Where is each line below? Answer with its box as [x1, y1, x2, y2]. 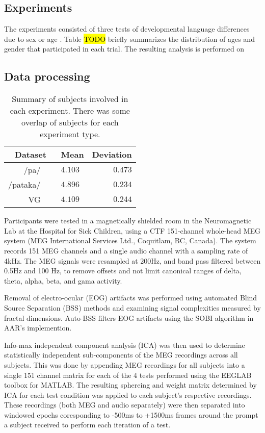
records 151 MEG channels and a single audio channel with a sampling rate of [4, 245, 248, 256]
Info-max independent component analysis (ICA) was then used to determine [4, 339, 245, 350]
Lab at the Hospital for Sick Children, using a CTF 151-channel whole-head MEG [4, 225, 260, 236]
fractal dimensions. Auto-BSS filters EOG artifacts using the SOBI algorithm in [4, 312, 254, 323]
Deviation [92, 148, 132, 161]
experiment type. [40, 128, 100, 140]
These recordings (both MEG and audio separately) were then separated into [4, 399, 245, 410]
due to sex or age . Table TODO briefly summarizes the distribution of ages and [4, 33, 255, 44]
